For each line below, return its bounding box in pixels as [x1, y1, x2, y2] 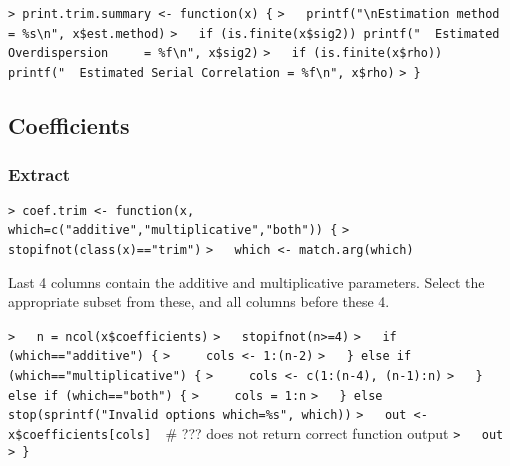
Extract [8, 162, 71, 187]
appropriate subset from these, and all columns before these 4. [8, 291, 390, 312]
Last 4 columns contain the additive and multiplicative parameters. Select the [8, 271, 485, 292]
